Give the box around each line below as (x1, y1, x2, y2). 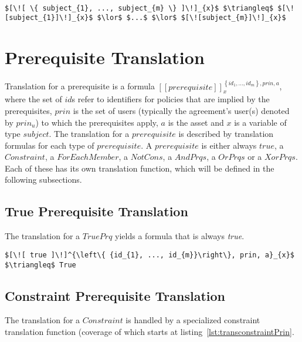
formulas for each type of (5, 139, 94, 151)
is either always (201, 139, 257, 151)
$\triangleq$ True (5, 260, 76, 269)
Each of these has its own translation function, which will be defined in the (5, 162, 274, 174)
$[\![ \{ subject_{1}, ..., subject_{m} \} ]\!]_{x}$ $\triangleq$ (5, 4, 274, 12)
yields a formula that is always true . (115, 230, 245, 242)
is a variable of (234, 116, 287, 128)
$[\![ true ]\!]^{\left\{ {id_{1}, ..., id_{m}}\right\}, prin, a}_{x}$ (5, 250, 294, 259)
